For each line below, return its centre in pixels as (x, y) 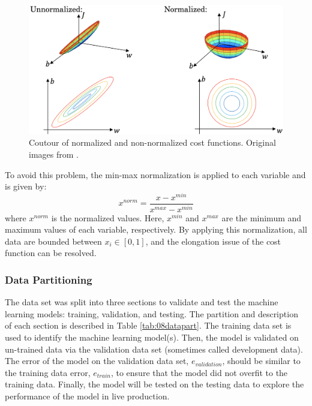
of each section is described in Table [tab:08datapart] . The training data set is (148, 325)
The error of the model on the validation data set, (97, 361)
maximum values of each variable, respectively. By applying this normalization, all (156, 229)
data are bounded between (53, 241)
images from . (54, 154)
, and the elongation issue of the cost (213, 241)
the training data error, (48, 372)
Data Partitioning (49, 279)
